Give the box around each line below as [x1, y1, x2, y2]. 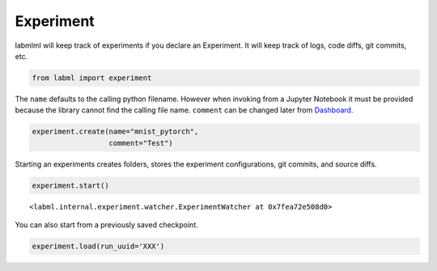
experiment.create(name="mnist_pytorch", [32, 127, 199, 137]
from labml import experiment [32, 73, 152, 83]
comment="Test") [108, 138, 173, 147]
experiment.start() [32, 180, 109, 190]
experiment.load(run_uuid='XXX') [32, 242, 165, 251]
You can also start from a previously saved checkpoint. [15, 220, 198, 230]
